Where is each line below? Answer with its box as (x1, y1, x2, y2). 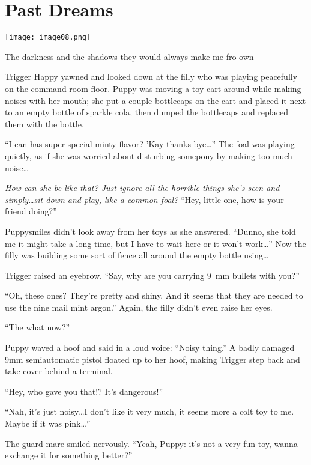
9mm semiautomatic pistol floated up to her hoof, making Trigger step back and (5, 353, 300, 365)
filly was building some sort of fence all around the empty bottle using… (5, 249, 269, 261)
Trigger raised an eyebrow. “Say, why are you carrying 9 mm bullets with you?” (5, 269, 300, 281)
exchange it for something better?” (5, 449, 133, 461)
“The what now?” (5, 321, 70, 333)
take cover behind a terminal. (5, 365, 113, 377)
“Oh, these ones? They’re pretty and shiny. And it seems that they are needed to (5, 289, 303, 302)
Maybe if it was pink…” (5, 417, 91, 430)
